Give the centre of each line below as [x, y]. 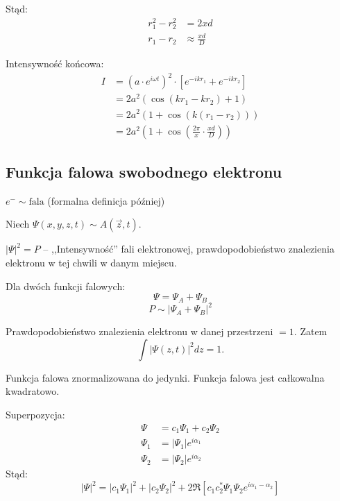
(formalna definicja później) [106, 200]
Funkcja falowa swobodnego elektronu [144, 171]
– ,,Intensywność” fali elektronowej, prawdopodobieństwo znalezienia [189, 249]
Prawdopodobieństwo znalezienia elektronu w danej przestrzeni [139, 331]
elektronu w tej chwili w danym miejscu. [91, 262]
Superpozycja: [35, 414]
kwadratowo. [33, 391]
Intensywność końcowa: [55, 63]
